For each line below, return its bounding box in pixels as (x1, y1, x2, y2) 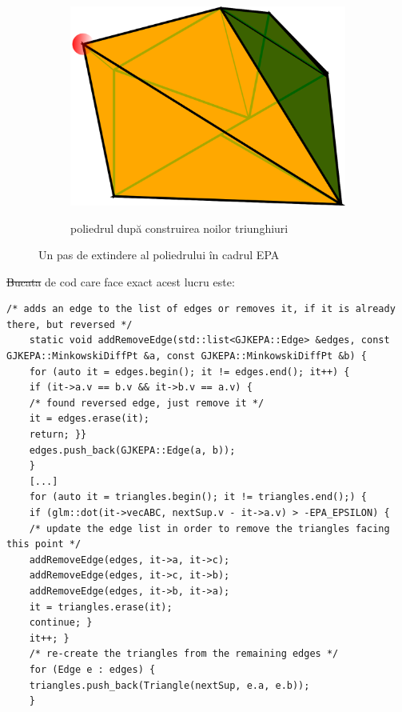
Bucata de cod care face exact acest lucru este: (6, 273, 235, 290)
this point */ (6, 538, 82, 550)
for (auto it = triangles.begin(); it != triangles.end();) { (29, 491, 368, 503)
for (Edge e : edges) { (29, 663, 156, 675)
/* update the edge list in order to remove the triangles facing (29, 522, 390, 534)
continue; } (29, 617, 93, 629)
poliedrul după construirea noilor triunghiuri (70, 219, 289, 236)
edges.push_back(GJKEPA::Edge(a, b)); (29, 444, 236, 456)
